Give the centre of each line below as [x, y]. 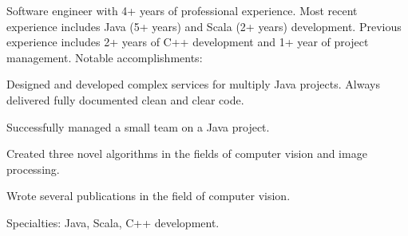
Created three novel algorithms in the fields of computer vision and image [187, 153]
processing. [33, 169]
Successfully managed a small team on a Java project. [138, 126]
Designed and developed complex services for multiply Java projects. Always [193, 84]
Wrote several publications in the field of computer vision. [149, 196]
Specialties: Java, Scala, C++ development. [113, 222]
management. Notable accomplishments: [105, 57]
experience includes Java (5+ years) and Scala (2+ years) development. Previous [204, 26]
